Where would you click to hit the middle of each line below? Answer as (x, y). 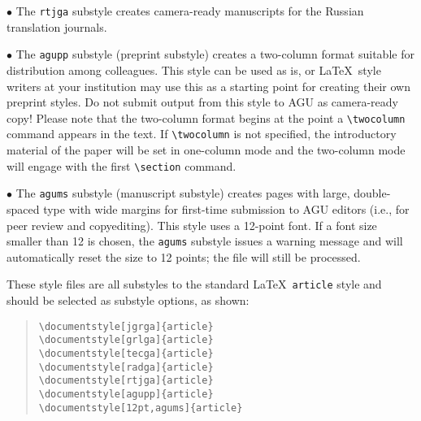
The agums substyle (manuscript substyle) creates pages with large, (183, 193)
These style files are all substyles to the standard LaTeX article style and (194, 284)
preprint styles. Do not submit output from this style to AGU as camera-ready (202, 102)
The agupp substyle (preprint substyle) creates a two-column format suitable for (215, 54)
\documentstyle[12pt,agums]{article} (141, 408)
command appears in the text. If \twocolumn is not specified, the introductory (202, 134)
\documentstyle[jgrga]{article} (126, 326)
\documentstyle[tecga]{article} (126, 353)
